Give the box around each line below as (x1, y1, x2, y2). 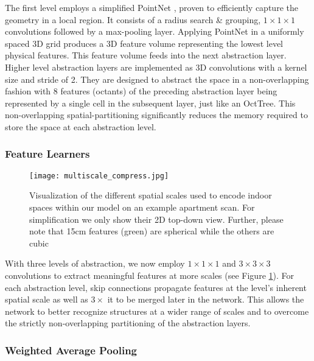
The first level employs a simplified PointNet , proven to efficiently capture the (5, 1, 298, 13)
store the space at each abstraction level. (5, 120, 156, 133)
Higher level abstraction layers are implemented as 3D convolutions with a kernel (5, 60, 307, 73)
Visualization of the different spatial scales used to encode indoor (29, 189, 272, 202)
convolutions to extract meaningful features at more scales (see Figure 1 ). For (5, 268, 294, 281)
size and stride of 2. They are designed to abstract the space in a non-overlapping (5, 72, 309, 85)
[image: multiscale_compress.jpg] (29, 171, 169, 180)
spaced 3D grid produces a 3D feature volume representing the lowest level (5, 37, 284, 49)
